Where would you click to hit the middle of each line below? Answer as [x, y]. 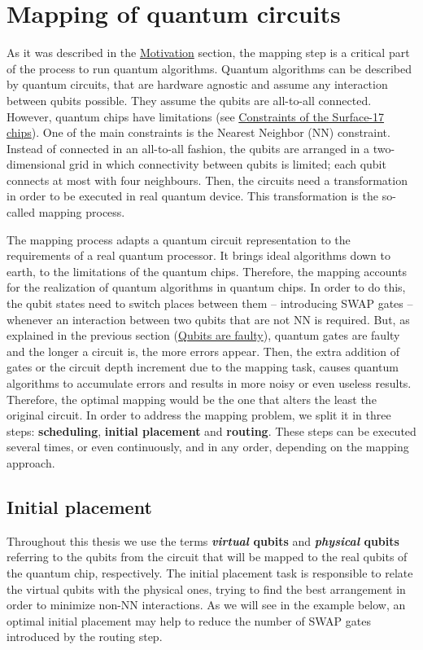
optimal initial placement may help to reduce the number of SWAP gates [189, 620]
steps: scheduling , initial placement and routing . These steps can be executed [211, 430]
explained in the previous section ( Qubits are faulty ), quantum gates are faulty [203, 335]
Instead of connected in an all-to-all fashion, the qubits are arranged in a [188, 148]
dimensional [36, 164]
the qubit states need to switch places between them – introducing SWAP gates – [210, 303]
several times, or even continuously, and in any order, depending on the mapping [208, 447]
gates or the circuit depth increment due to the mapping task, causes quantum [203, 367]
